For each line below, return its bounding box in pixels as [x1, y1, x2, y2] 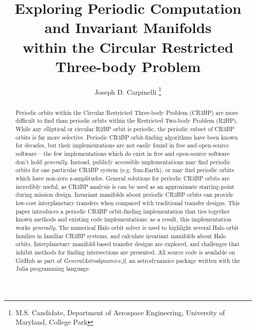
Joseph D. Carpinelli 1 [95, 85, 161, 97]
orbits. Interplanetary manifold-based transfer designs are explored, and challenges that [15, 240, 240, 248]
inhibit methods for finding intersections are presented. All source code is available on [15, 248, 235, 256]
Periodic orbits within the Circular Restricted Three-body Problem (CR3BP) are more [15, 108, 238, 116]
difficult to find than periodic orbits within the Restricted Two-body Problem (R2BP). [15, 116, 238, 125]
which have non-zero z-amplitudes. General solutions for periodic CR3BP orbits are [15, 174, 230, 182]
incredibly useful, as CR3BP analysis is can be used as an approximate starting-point [15, 182, 234, 190]
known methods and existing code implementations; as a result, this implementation [15, 215, 231, 223]
